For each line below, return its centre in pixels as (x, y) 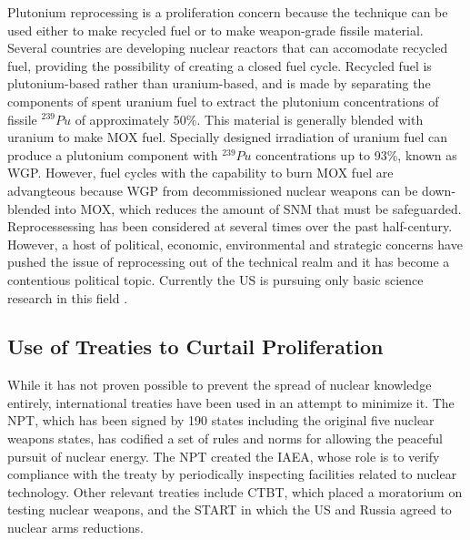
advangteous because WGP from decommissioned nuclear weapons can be (213, 190)
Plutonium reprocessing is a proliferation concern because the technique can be (228, 12)
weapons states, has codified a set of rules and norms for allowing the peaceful (225, 438)
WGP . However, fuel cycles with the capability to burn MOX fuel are (200, 173)
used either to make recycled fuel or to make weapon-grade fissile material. (215, 30)
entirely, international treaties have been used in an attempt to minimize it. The (231, 402)
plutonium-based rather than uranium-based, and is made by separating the (219, 83)
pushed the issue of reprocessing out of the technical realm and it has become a (229, 262)
